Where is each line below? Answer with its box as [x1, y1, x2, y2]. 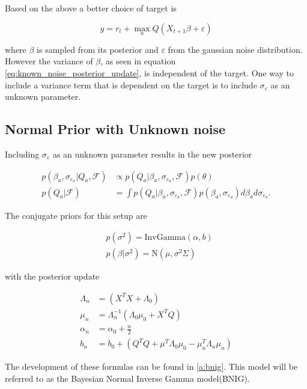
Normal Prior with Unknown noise [5, 120, 226, 138]
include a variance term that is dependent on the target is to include [5, 78, 257, 91]
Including [5, 147, 40, 160]
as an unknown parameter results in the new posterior [52, 147, 252, 160]
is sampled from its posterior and [37, 43, 159, 55]
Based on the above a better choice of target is [5, 2, 177, 14]
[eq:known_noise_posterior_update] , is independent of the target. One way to [5, 67, 294, 79]
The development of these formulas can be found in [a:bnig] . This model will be [5, 360, 298, 373]
